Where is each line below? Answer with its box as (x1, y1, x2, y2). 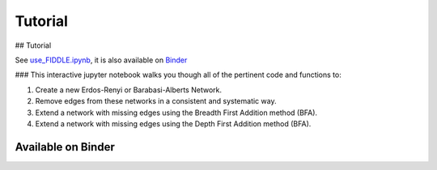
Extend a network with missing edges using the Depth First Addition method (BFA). (35, 118, 312, 129)
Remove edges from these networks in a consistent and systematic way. (35, 96, 277, 106)
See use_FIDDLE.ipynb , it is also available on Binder (15, 55, 188, 65)
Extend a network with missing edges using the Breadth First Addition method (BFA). (35, 108, 318, 117)
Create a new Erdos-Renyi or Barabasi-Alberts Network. (35, 85, 223, 95)
